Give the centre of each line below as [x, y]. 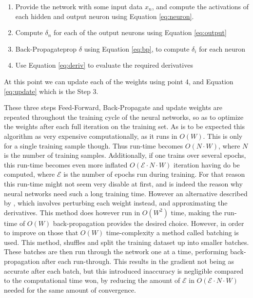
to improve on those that [41, 233]
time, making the [196, 212]
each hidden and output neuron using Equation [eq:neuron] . [105, 16]
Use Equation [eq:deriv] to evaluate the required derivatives [104, 65]
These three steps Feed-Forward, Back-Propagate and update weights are [113, 107]
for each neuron [222, 48]
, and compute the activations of [200, 6]
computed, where [29, 174]
